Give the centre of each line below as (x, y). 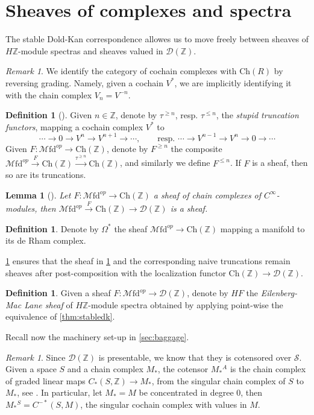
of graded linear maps (46, 380)
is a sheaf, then (280, 163)
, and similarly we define (165, 163)
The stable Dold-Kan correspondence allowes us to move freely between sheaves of (157, 39)
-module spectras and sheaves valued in (90, 50)
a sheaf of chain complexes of (207, 195)
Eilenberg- (279, 293)
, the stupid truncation (257, 115)
